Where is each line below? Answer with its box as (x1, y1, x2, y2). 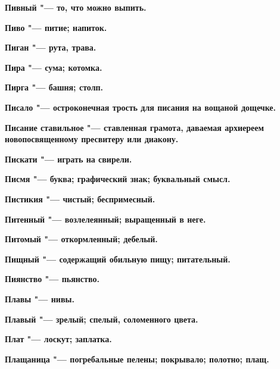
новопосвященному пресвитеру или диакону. (5, 133, 179, 145)
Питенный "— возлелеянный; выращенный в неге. (5, 212, 206, 225)
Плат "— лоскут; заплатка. (5, 333, 112, 345)
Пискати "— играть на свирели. (5, 152, 132, 165)
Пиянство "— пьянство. (5, 273, 99, 285)
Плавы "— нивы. (5, 292, 74, 305)
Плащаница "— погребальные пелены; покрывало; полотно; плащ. (5, 352, 269, 365)
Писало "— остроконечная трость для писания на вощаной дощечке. (5, 101, 276, 113)
